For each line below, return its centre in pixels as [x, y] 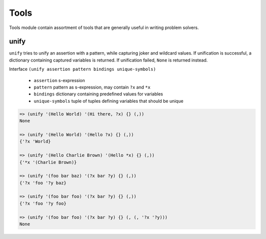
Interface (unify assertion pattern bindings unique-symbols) [83, 69]
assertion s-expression [59, 80]
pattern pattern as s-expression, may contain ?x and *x [92, 87]
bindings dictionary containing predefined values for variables [99, 94]
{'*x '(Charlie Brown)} [48, 162]
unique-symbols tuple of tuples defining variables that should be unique [109, 101]
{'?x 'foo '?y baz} [43, 183]
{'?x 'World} [35, 142]
